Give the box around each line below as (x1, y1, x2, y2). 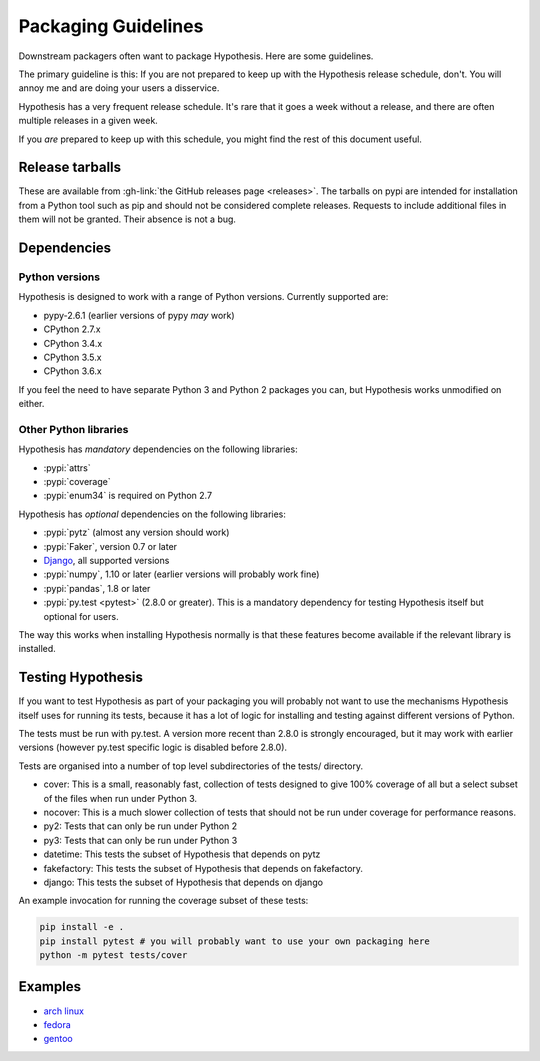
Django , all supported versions (43, 554, 170, 566)
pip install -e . (39, 921, 125, 933)
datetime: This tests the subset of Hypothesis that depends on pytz (43, 848, 321, 860)
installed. (18, 643, 57, 655)
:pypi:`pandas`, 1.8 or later (43, 582, 151, 594)
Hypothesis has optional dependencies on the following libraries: (18, 508, 287, 520)
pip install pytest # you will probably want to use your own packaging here (39, 935, 430, 947)
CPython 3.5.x (43, 351, 102, 363)
